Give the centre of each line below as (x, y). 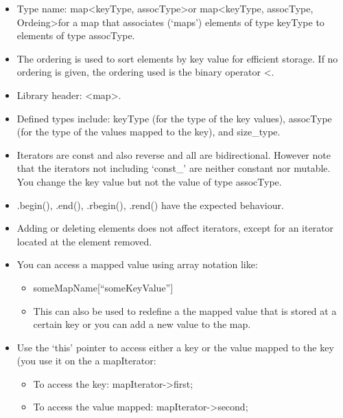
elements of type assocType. (76, 35)
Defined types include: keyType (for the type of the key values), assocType (174, 118)
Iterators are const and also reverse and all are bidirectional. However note (174, 154)
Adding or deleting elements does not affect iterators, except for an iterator (175, 228)
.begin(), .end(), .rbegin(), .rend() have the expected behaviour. (150, 205)
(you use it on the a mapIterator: (86, 361)
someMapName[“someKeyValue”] (103, 287)
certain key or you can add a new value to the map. (142, 324)
